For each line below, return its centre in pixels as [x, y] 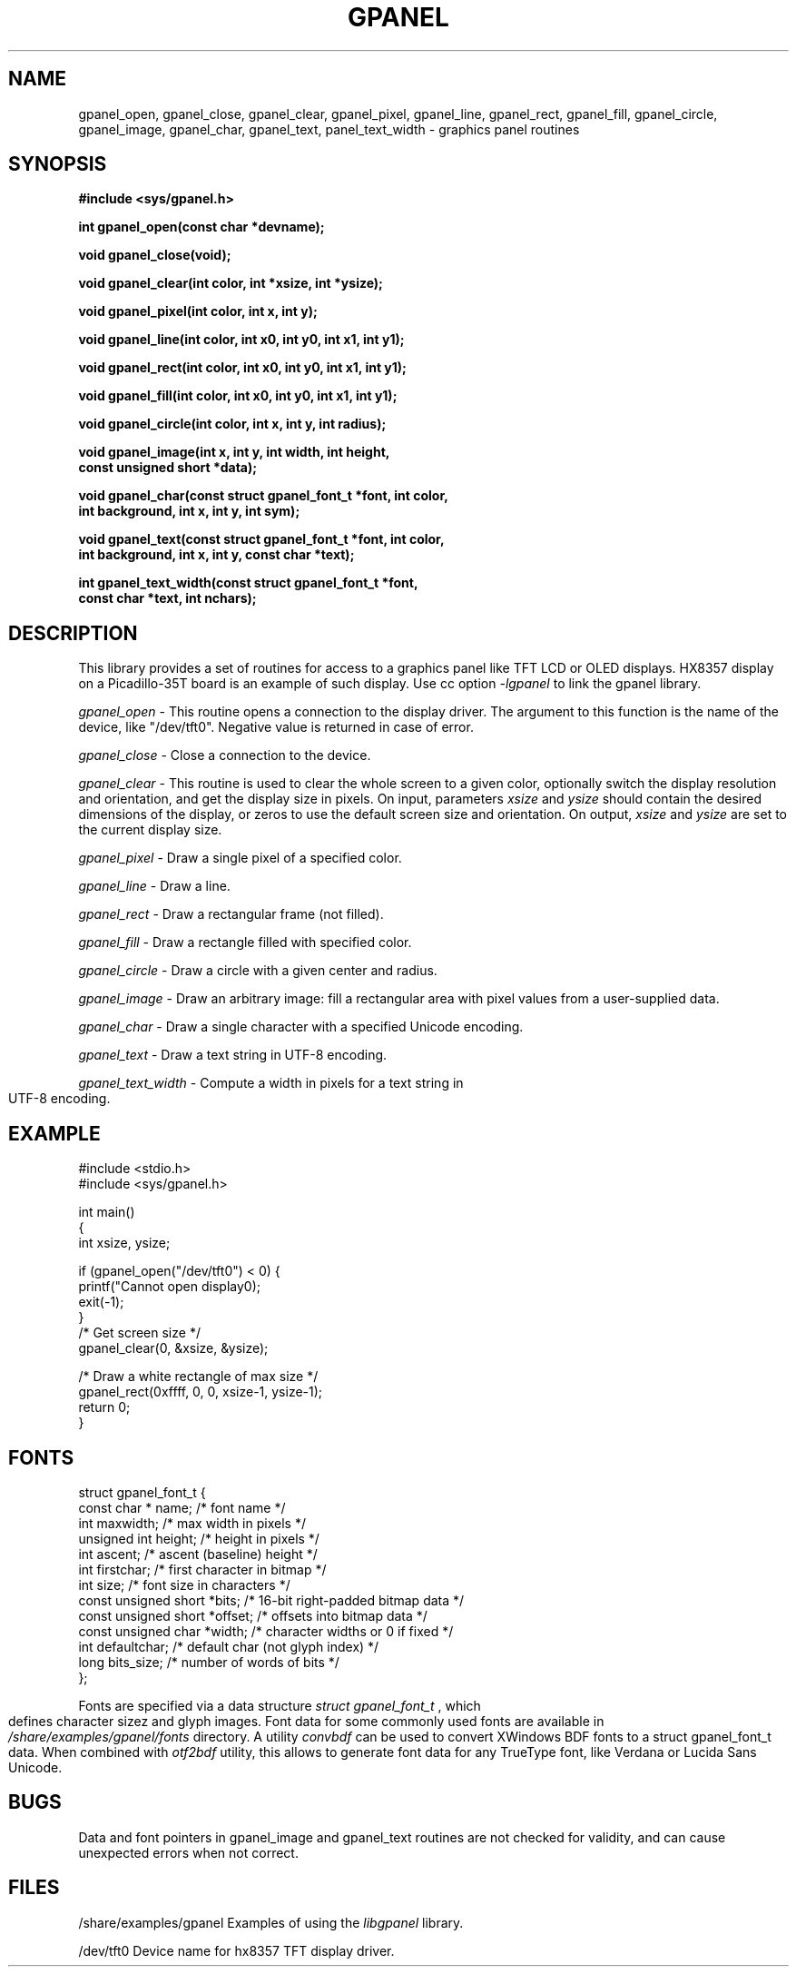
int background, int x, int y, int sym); [189, 511]
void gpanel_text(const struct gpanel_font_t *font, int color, [261, 539]
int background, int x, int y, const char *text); [216, 555]
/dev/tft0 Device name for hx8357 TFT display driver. [236, 1950]
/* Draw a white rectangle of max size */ [198, 1377]
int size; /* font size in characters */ [184, 1584]
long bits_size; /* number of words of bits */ [209, 1662]
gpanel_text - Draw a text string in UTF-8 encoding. [233, 1055]
